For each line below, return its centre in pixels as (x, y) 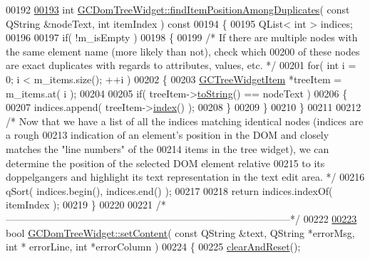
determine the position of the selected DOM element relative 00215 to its (165, 163)
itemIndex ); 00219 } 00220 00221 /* (86, 205)
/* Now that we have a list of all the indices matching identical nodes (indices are (185, 121)
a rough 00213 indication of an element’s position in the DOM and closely (168, 135)
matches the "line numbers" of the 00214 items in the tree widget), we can (168, 148)
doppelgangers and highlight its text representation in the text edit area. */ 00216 (185, 177)
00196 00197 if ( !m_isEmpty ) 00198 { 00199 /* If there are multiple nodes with (182, 37)
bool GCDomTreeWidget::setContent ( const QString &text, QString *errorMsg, (180, 232)
